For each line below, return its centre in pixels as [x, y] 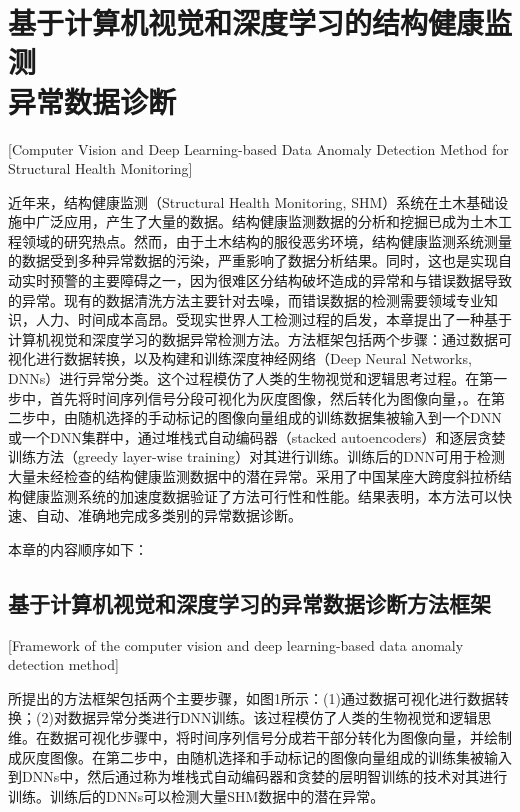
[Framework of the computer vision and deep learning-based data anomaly [236, 644]
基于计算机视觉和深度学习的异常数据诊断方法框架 [249, 602]
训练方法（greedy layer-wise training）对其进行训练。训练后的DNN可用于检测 [256, 456]
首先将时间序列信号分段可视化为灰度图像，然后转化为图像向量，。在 [270, 397]
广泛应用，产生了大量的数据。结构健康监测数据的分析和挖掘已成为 [252, 221]
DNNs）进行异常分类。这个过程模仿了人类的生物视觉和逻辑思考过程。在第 [251, 378]
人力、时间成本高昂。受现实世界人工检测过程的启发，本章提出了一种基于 [273, 319]
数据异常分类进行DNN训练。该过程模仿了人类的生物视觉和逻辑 [272, 717]
